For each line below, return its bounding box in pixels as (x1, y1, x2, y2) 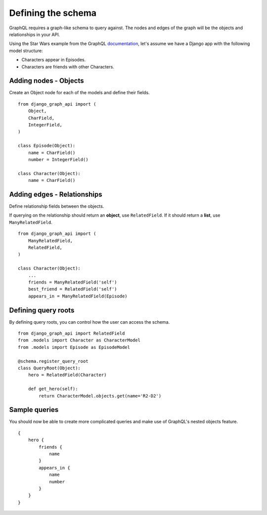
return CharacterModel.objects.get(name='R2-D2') (39, 393, 162, 399)
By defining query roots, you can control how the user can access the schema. (9, 319, 170, 325)
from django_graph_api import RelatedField (18, 330, 125, 336)
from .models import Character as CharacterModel (18, 338, 141, 343)
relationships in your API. (9, 31, 60, 37)
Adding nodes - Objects (9, 77, 84, 85)
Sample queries (9, 405, 59, 414)
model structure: (9, 48, 43, 54)
